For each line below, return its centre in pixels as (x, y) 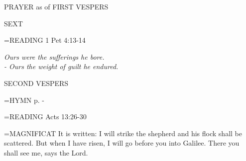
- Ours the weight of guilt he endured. (61, 66)
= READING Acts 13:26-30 (45, 117)
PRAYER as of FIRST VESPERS (56, 6)
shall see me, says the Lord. (46, 152)
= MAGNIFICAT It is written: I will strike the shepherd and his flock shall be (123, 133)
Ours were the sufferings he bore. (54, 56)
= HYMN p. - (24, 100)
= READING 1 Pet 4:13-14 (45, 40)
